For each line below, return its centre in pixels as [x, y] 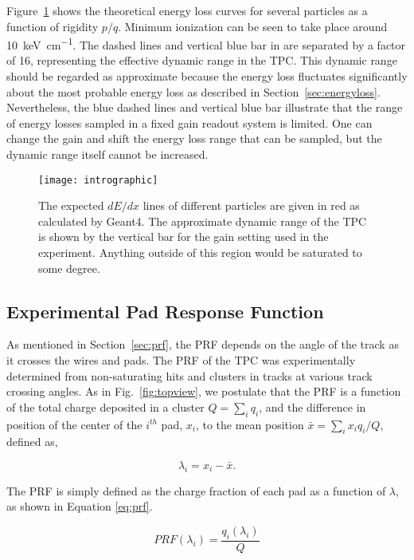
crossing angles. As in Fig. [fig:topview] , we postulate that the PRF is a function [204, 391]
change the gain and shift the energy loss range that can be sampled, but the [194, 138]
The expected [71, 205]
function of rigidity [53, 26]
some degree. [69, 268]
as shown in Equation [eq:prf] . [80, 506]
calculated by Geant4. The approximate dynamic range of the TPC [203, 221]
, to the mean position [250, 424]
